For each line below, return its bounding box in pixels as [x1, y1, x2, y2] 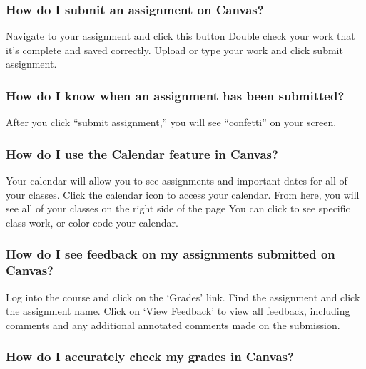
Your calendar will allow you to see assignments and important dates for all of [6, 173, 347, 188]
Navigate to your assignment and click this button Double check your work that [6, 28, 355, 43]
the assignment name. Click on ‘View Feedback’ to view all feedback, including [6, 303, 350, 318]
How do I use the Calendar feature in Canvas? [6, 145, 278, 162]
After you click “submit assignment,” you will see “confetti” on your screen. [6, 115, 337, 130]
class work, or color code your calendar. [6, 214, 178, 229]
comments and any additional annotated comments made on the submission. [6, 317, 340, 332]
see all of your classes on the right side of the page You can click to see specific [6, 201, 350, 216]
